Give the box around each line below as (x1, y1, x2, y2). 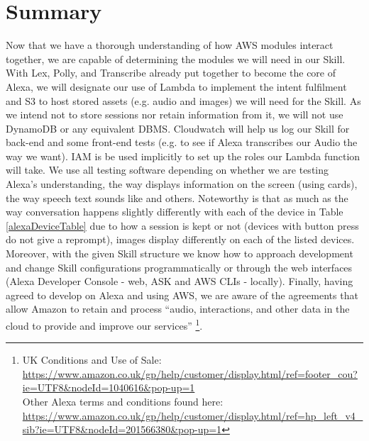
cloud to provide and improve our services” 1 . (6, 316, 203, 333)
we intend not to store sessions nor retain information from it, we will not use (6, 107, 343, 122)
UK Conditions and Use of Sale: (22, 352, 162, 367)
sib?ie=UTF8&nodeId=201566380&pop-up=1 (22, 422, 222, 437)
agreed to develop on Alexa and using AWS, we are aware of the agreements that (6, 287, 358, 302)
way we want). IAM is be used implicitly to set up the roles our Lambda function (6, 148, 360, 163)
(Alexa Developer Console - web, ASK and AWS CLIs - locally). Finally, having (6, 274, 353, 289)
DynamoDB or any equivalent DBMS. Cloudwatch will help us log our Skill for (6, 121, 350, 135)
